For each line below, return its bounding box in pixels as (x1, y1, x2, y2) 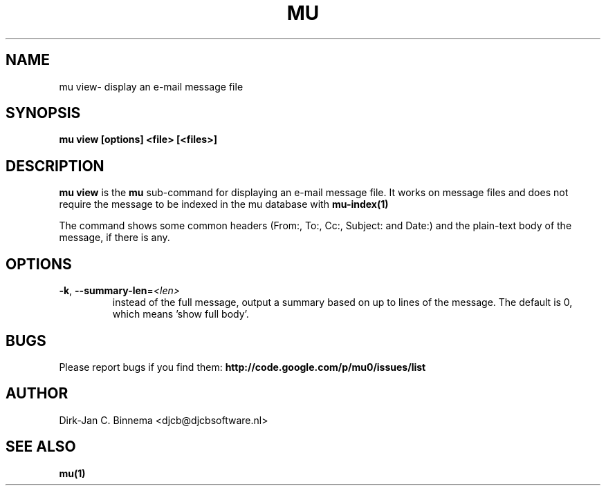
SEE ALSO (6, 438, 76, 456)
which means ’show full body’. (112, 308, 249, 320)
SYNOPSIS (6, 104, 81, 122)
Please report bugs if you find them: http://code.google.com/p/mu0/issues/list (59, 360, 426, 373)
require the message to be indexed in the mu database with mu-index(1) (59, 198, 389, 211)
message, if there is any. (59, 231, 170, 244)
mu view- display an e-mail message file (59, 80, 244, 93)
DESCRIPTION (6, 157, 104, 175)
